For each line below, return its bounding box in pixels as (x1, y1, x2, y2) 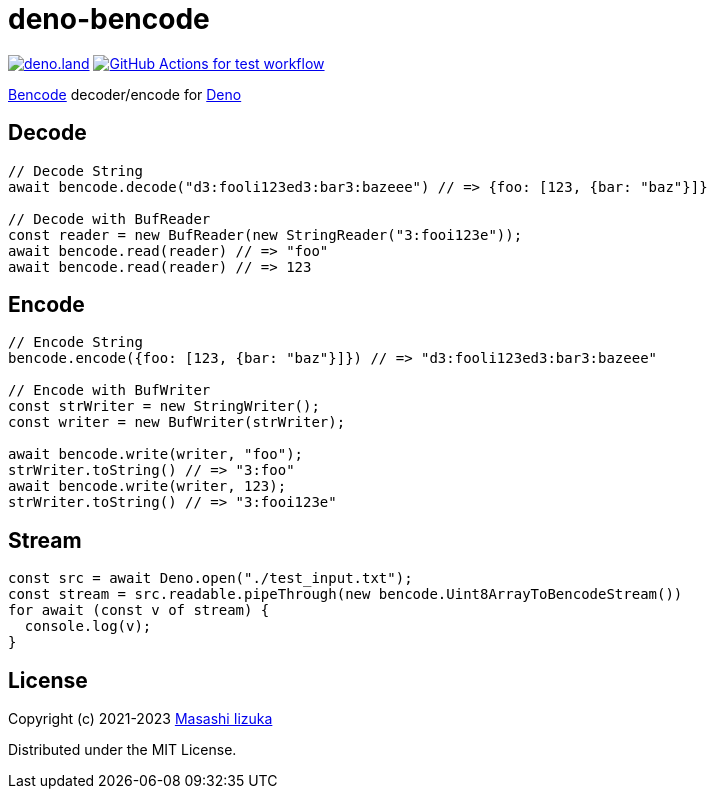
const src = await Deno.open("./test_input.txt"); (8, 570, 413, 587)
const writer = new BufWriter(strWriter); (8, 414, 346, 431)
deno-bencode (8, 2, 210, 36)
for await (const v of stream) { (8, 602, 270, 619)
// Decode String (8, 162, 143, 179)
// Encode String (8, 334, 143, 351)
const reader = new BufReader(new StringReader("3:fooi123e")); (8, 226, 523, 243)
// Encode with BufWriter (8, 382, 211, 399)
